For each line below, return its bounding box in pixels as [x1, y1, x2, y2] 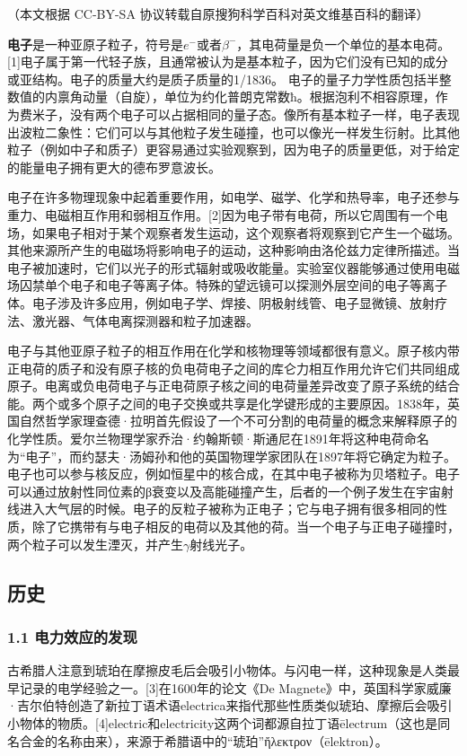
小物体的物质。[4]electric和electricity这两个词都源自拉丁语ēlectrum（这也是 [7, 714, 438, 732]
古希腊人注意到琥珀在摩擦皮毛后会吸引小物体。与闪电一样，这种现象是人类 [7, 661, 447, 680]
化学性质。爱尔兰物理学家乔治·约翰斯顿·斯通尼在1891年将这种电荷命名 [7, 429, 429, 448]
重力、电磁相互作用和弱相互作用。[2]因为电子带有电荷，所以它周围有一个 [7, 205, 436, 224]
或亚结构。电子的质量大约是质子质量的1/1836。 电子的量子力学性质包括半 [7, 69, 439, 88]
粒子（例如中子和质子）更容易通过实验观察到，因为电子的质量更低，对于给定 [7, 140, 460, 159]
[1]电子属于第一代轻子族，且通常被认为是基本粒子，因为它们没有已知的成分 [7, 52, 448, 71]
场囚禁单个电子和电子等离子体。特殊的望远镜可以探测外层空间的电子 [7, 276, 410, 294]
